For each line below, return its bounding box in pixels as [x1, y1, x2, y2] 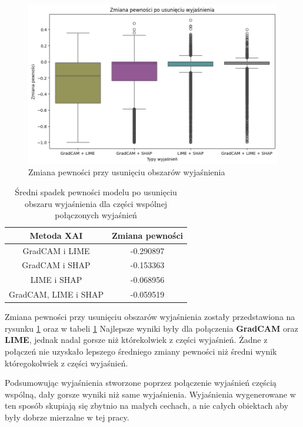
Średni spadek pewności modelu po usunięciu [15, 185, 177, 198]
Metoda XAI [29, 229, 83, 241]
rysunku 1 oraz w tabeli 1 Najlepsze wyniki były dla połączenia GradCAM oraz [5, 322, 298, 334]
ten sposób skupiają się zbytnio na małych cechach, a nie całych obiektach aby [5, 399, 288, 412]
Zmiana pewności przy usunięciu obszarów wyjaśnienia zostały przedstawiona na [5, 311, 295, 323]
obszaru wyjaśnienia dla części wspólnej [24, 197, 168, 209]
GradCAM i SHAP [22, 259, 91, 271]
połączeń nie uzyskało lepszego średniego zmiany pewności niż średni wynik [5, 345, 277, 358]
